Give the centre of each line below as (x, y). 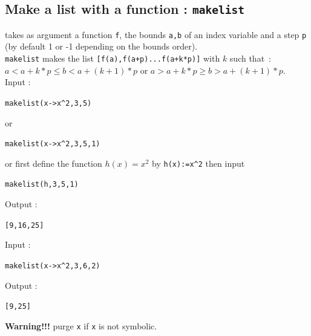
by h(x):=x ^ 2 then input (198, 163)
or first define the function (54, 163)
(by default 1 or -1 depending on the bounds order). (101, 46)
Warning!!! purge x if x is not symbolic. (81, 325)
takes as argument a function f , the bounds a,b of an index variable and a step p (156, 34)
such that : (250, 58)
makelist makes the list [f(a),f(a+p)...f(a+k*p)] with (113, 58)
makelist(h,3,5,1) (42, 185)
